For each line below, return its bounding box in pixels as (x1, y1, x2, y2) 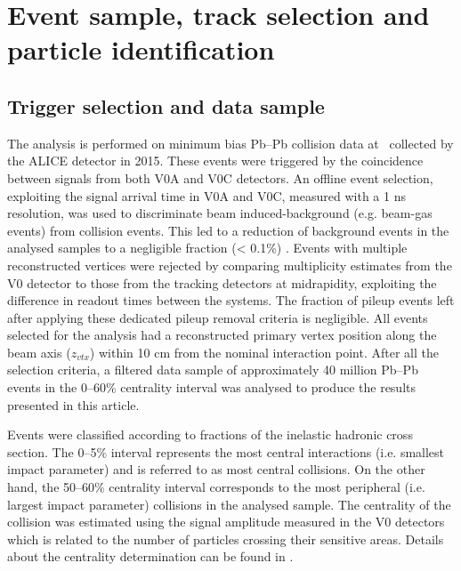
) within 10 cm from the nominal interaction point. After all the (89, 342, 439, 361)
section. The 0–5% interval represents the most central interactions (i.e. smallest (7, 442, 445, 461)
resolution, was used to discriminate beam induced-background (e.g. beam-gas (7, 204, 433, 222)
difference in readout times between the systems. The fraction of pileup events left (7, 291, 455, 310)
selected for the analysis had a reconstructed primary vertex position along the (7, 326, 437, 344)
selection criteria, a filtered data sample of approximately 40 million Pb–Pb (7, 360, 418, 379)
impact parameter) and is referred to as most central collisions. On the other (7, 460, 425, 479)
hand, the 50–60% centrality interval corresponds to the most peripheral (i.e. (7, 478, 425, 496)
